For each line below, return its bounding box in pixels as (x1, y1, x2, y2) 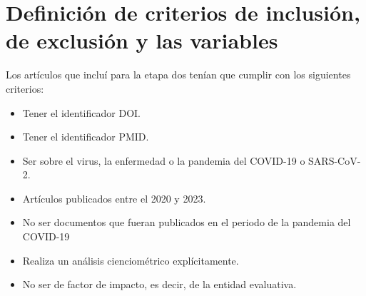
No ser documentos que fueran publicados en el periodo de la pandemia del (22, 215, 351, 230)
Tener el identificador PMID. (22, 129, 149, 144)
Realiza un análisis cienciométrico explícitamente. (22, 252, 239, 267)
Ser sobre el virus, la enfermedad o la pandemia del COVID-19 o (22, 153, 305, 168)
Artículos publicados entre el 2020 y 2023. (22, 190, 206, 205)
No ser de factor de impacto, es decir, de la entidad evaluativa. (22, 277, 297, 292)
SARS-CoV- (308, 153, 361, 168)
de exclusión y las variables (6, 26, 278, 55)
